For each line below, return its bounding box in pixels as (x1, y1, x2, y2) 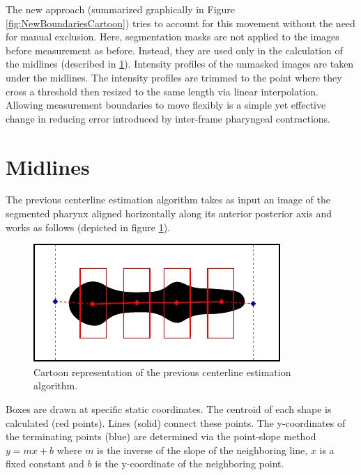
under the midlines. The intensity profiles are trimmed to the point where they (6, 70, 342, 84)
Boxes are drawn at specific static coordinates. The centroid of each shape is (6, 402, 332, 416)
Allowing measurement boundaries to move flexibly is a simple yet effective (6, 98, 326, 112)
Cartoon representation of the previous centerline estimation (33, 364, 291, 379)
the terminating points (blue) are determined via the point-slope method (6, 429, 316, 444)
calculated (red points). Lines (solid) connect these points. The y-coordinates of (6, 415, 346, 430)
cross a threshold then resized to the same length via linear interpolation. (6, 84, 318, 98)
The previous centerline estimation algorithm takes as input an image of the (6, 192, 330, 207)
